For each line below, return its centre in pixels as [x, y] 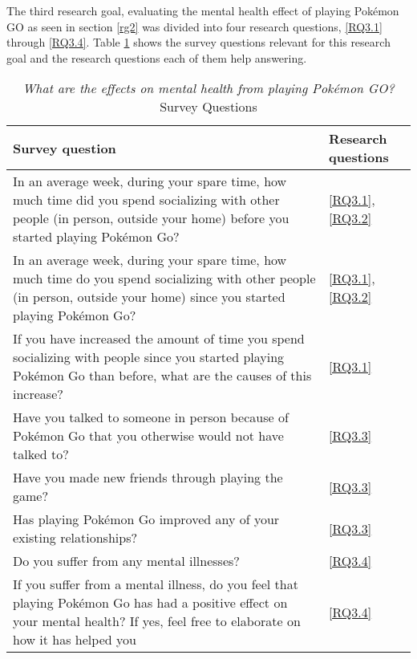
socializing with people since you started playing [149, 357]
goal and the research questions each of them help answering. [157, 57]
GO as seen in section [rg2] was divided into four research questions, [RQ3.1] [194, 26]
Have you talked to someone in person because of [151, 417]
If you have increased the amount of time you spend [159, 339]
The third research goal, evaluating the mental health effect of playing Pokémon [203, 10]
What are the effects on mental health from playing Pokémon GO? [208, 88]
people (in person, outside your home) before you [151, 218]
